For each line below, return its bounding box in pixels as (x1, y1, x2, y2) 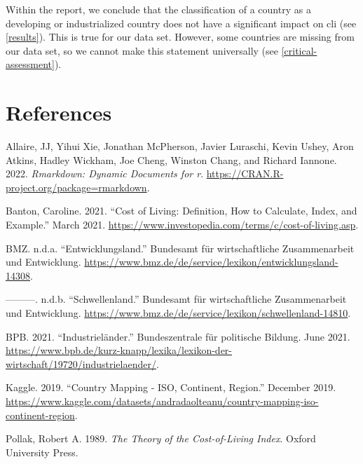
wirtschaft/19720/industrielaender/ (6, 356, 156, 371)
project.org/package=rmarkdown (6, 179, 147, 194)
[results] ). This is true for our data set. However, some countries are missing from (6, 29, 355, 44)
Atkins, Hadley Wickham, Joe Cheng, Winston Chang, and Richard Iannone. (6, 152, 337, 167)
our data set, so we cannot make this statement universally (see (6, 43, 278, 57)
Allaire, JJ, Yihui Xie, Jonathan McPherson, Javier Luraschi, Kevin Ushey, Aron (6, 139, 354, 153)
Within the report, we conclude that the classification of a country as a (6, 2, 311, 16)
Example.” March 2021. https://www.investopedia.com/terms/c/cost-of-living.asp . (6, 217, 359, 232)
